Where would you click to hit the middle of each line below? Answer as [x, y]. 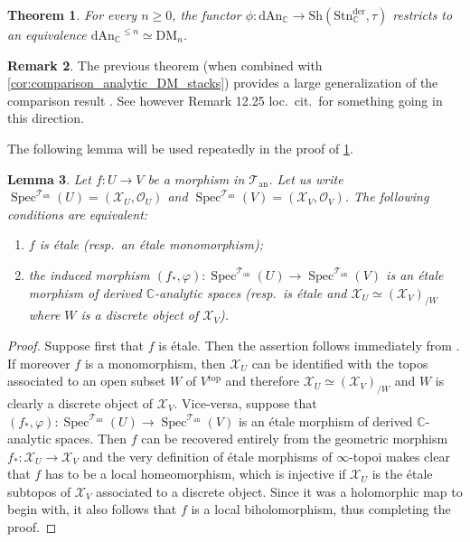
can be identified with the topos [340, 363]
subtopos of [39, 491]
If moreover [39, 363]
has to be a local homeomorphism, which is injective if [195, 474]
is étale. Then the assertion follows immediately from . [309, 345]
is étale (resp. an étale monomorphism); [151, 244]
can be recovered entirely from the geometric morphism [295, 439]
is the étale [402, 474]
